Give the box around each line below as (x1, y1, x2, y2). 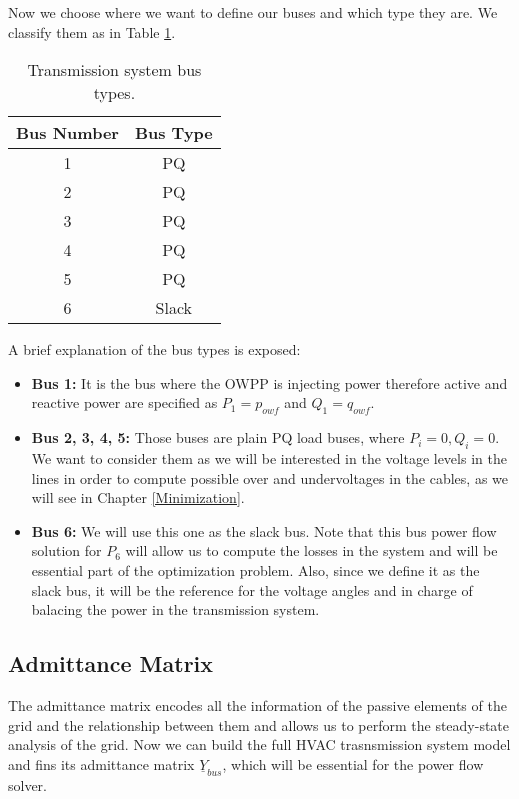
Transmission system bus (27, 58, 202, 82)
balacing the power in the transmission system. (31, 599, 320, 620)
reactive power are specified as (31, 392, 218, 413)
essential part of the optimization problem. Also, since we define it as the (31, 559, 480, 580)
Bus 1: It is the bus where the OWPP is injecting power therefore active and (31, 372, 508, 393)
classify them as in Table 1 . (8, 21, 176, 42)
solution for (31, 540, 102, 561)
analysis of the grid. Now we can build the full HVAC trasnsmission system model (8, 734, 511, 755)
